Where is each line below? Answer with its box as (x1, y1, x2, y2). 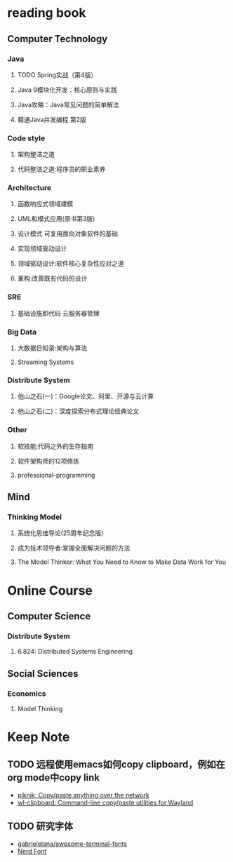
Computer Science (7, 610, 91, 622)
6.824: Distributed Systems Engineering (17, 647, 133, 656)
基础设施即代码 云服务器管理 (17, 309, 100, 317)
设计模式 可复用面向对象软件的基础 (17, 229, 118, 238)
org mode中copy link (7, 772, 100, 783)
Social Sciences (7, 668, 79, 680)
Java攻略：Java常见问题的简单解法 (17, 100, 119, 109)
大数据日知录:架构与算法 (17, 344, 88, 352)
